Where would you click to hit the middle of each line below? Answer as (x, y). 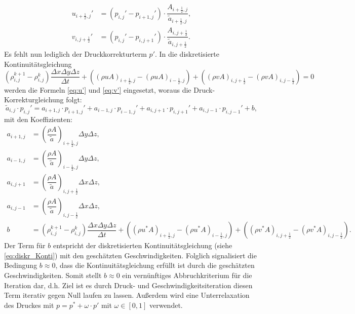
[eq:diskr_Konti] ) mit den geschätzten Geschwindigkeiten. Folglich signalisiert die (130, 255)
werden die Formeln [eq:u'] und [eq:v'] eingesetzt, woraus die (98, 89)
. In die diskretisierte (187, 53)
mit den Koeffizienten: (38, 119)
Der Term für (25, 245)
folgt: (74, 100)
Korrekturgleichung (34, 100)
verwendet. (166, 305)
